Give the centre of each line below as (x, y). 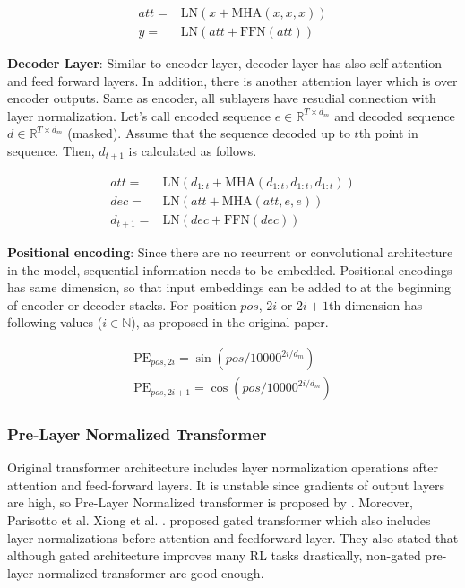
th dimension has (375, 304)
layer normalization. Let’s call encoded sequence (139, 115)
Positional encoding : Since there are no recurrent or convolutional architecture (230, 252)
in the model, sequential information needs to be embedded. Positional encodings (230, 269)
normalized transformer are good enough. (151, 572)
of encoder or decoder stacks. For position (122, 304)
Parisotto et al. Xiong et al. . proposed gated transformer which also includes (219, 520)
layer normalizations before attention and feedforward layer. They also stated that (233, 537)
